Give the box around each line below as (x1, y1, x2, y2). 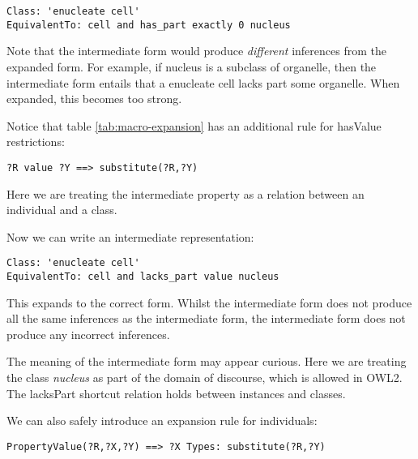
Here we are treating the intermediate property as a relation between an (6, 185, 365, 202)
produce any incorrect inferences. (6, 325, 170, 342)
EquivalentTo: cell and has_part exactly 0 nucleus (6, 19, 291, 31)
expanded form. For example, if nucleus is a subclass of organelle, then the (6, 58, 377, 75)
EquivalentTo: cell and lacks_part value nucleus (6, 270, 279, 282)
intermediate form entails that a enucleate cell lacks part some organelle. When (6, 74, 400, 91)
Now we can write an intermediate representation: (6, 228, 254, 245)
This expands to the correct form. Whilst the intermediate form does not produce (6, 294, 412, 311)
